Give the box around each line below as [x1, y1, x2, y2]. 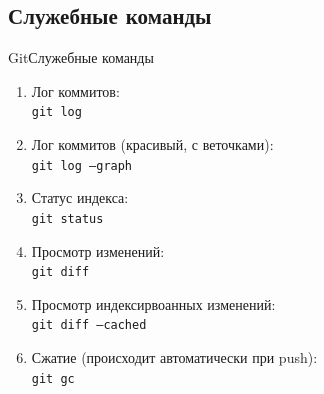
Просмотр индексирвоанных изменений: [31, 293, 276, 314]
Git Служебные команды [8, 47, 154, 68]
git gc [31, 371, 75, 386]
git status [31, 211, 104, 226]
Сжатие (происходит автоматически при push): [31, 347, 318, 368]
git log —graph [31, 158, 133, 173]
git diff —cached [31, 318, 147, 333]
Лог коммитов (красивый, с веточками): [31, 134, 274, 155]
